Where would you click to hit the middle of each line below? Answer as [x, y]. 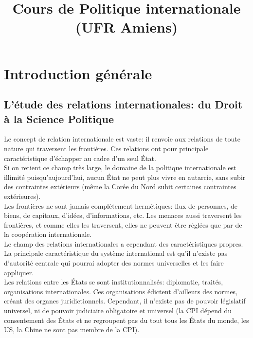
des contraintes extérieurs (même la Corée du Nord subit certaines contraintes [120, 187]
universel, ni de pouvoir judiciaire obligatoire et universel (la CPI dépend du [118, 311]
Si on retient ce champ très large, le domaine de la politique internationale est [120, 168]
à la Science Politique [59, 118]
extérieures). [22, 196]
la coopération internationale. [48, 234]
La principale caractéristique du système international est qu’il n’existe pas [116, 253]
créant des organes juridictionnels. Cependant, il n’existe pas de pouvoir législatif [125, 301]
